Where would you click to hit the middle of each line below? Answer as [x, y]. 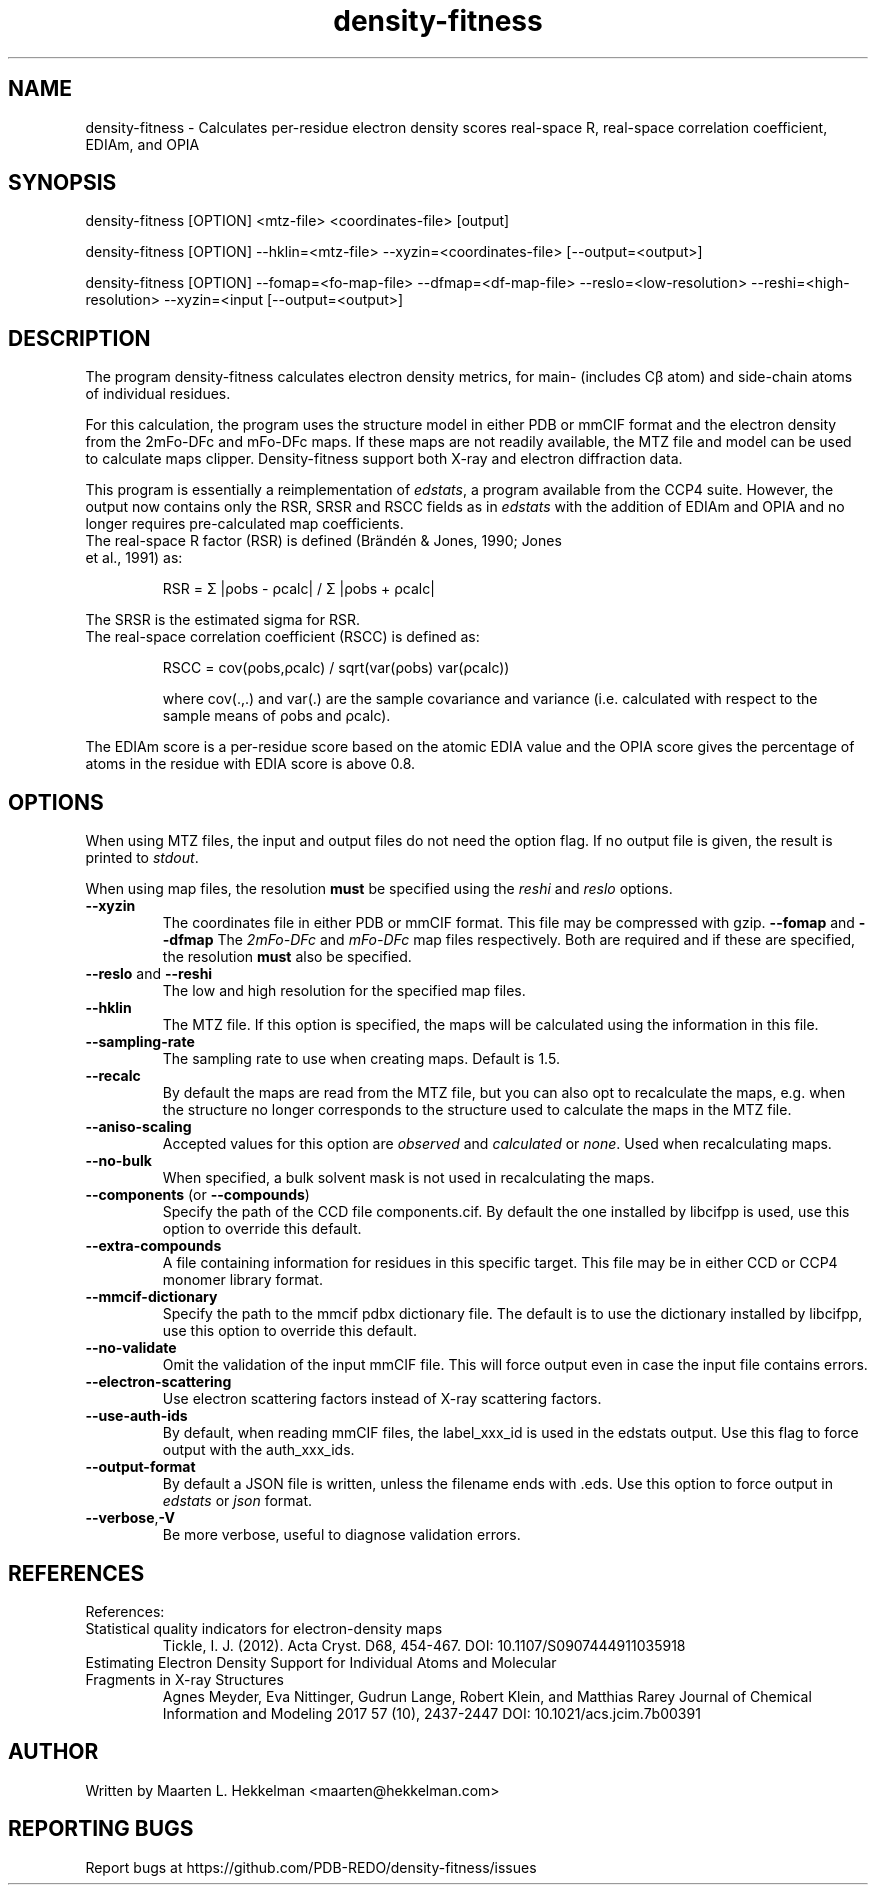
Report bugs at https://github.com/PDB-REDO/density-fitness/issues [311, 1867]
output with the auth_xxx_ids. [258, 1450]
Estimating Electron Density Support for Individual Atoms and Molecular [321, 1662]
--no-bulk [118, 1161]
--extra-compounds [153, 1246]
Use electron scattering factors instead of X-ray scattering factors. [382, 1399]
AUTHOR [53, 1752]
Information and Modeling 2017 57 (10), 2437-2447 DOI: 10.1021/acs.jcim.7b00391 [431, 1713]
